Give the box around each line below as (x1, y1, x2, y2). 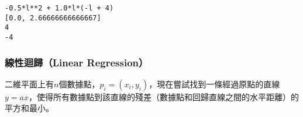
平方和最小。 (5, 102, 54, 114)
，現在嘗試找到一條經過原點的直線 (149, 77, 280, 90)
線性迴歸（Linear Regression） (5, 55, 149, 69)
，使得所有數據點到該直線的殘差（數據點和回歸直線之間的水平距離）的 (28, 90, 299, 102)
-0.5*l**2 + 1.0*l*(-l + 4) (5, 4, 114, 12)
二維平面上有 (5, 77, 54, 90)
